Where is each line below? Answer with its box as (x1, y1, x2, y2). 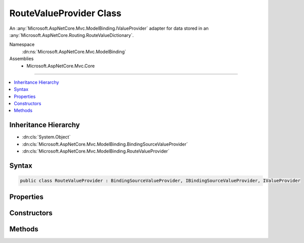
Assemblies (9, 56, 34, 62)
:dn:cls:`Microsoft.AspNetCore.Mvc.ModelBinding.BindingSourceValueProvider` (22, 141, 188, 147)
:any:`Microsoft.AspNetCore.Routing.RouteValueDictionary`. (9, 32, 134, 38)
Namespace (9, 41, 35, 47)
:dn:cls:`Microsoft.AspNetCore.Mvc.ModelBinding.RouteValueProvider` (22, 148, 170, 154)
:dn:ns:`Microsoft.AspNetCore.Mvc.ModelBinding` (22, 48, 127, 55)
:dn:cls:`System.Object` (22, 134, 71, 140)
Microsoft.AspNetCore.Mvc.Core (26, 63, 95, 69)
